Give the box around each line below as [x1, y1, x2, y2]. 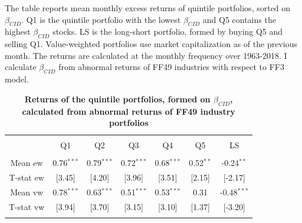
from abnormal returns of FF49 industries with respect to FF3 [58, 61, 285, 73]
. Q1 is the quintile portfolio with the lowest [21, 13, 181, 25]
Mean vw [10, 186, 44, 198]
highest [5, 25, 31, 38]
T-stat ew [9, 171, 44, 184]
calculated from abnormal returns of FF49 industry [22, 105, 235, 117]
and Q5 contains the [202, 13, 276, 25]
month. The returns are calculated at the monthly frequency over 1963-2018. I [5, 49, 287, 61]
